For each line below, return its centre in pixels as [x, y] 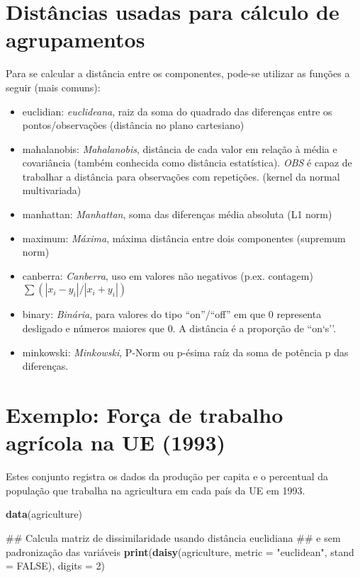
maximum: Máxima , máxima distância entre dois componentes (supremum [184, 238]
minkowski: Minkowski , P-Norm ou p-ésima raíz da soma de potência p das [185, 352]
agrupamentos [75, 39]
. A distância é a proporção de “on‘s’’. [254, 328]
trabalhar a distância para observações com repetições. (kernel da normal [181, 176]
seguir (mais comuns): [53, 87]
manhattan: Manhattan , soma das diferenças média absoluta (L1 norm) [177, 214]
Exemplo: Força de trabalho [145, 414]
